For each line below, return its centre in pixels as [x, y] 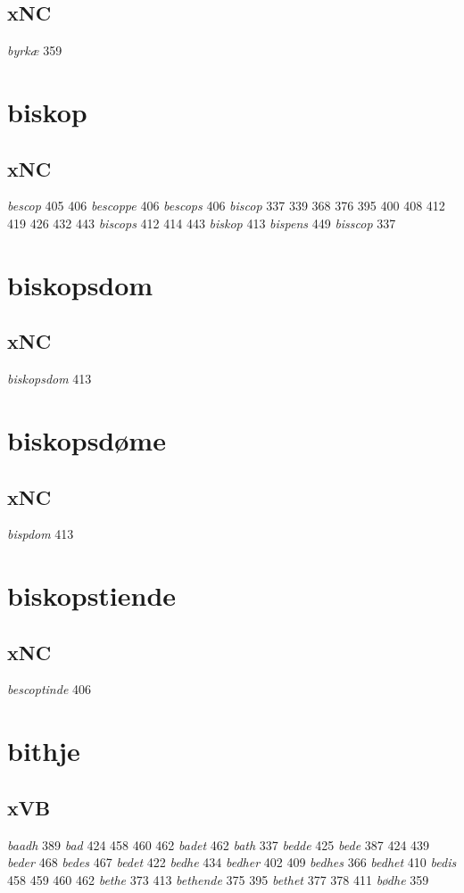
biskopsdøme [87, 439]
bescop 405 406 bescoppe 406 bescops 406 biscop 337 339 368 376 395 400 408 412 [226, 206]
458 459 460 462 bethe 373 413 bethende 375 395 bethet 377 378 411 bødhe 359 [218, 879]
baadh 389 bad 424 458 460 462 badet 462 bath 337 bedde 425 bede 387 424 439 [219, 844]
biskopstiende [92, 595]
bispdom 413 [41, 534]
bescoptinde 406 [50, 689]
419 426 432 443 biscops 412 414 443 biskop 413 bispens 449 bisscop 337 [202, 223]
